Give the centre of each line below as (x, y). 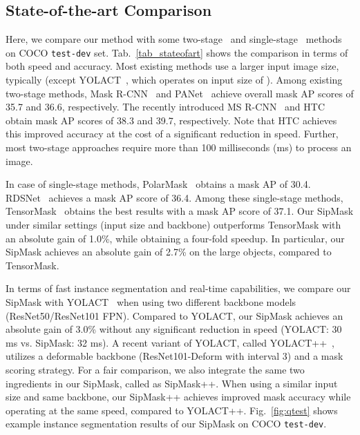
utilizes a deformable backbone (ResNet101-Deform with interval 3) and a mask (174, 356)
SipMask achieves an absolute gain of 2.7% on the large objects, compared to (169, 252)
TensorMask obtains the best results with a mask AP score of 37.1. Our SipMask (180, 211)
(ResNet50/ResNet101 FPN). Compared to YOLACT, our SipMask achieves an (174, 315)
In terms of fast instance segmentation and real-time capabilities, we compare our (178, 288)
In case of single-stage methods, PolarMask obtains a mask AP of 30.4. (158, 184)
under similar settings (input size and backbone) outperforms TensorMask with (173, 224)
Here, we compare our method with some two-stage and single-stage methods (174, 39)
